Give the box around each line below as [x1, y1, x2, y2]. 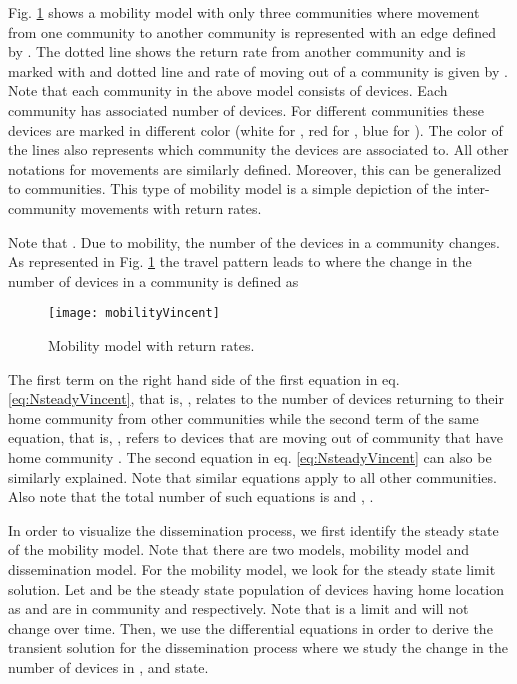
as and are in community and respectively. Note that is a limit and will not [8, 598, 469, 619]
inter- [456, 178, 490, 199]
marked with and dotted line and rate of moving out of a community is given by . [8, 60, 508, 81]
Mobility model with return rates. [48, 334, 255, 355]
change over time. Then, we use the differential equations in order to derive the [8, 617, 493, 638]
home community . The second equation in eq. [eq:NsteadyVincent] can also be [8, 446, 492, 467]
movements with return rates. [80, 197, 262, 218]
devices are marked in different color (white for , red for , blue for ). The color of [8, 119, 503, 140]
